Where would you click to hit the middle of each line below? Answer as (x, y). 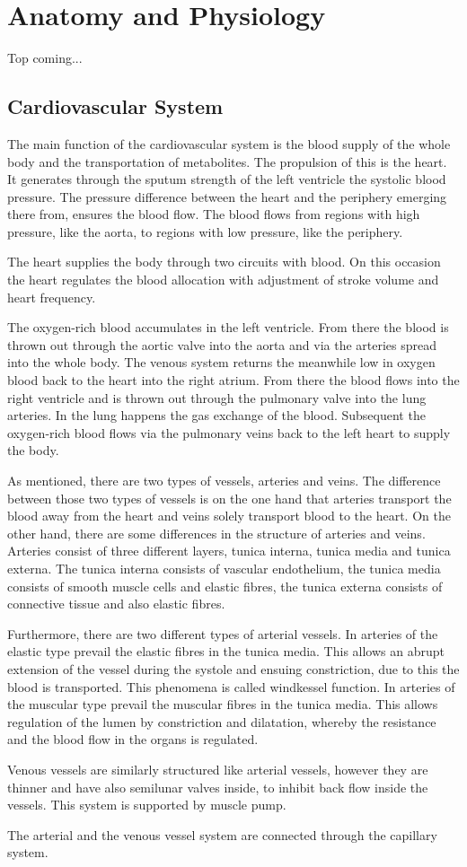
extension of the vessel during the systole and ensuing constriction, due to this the (233, 668)
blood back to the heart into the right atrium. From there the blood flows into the (233, 380)
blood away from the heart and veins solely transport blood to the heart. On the (229, 516)
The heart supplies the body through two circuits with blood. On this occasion (224, 262)
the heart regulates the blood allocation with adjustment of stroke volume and (223, 280)
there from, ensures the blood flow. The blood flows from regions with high (214, 214)
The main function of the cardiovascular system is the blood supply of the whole (229, 143)
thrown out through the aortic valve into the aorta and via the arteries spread (222, 344)
